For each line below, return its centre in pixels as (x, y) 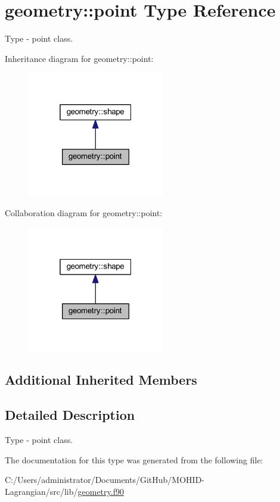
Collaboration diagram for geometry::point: (84, 213)
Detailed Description (70, 415)
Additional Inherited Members (101, 380)
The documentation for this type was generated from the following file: (134, 459)
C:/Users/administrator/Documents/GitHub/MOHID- (105, 480)
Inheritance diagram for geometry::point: (79, 58)
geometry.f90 (101, 491)
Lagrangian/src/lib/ (41, 491)
